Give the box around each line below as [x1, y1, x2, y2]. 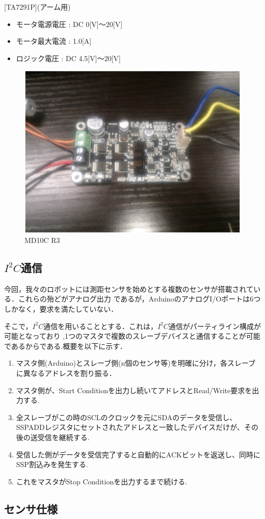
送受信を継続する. [30, 432, 90, 443]
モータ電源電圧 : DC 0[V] [16, 18, 99, 29]
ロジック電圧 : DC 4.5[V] [16, 52, 97, 63]
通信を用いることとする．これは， [43, 320, 157, 331]
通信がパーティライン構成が [168, 320, 261, 331]
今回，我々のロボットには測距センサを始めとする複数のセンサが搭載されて [4, 283, 254, 294]
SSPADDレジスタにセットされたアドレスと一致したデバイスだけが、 [16, 422, 244, 432]
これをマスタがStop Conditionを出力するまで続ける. [16, 476, 188, 486]
